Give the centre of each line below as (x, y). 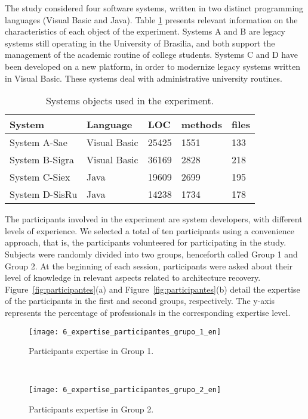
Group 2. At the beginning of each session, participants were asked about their (149, 266)
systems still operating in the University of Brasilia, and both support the (140, 43)
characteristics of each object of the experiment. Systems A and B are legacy (145, 31)
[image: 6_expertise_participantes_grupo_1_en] (125, 332)
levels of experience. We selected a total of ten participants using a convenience (150, 230)
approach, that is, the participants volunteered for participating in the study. (146, 242)
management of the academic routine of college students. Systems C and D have (151, 55)
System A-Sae (38, 142)
